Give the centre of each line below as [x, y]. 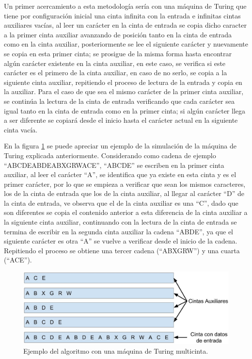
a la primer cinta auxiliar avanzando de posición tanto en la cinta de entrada [118, 34]
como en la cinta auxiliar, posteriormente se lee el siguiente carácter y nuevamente [126, 44]
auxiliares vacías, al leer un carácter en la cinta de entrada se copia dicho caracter [125, 25]
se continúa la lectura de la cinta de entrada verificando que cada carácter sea [119, 101]
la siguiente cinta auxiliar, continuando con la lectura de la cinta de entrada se [120, 222]
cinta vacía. [21, 129]
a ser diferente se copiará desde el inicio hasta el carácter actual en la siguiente [121, 120]
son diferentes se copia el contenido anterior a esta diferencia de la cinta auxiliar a [126, 212]
